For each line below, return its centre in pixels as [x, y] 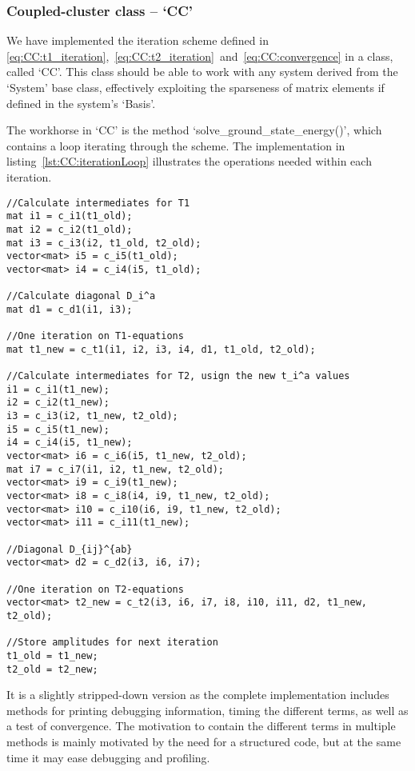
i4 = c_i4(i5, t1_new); [70, 443]
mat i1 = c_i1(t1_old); [70, 216]
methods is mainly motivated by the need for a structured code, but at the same [204, 741]
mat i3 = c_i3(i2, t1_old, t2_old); [104, 243]
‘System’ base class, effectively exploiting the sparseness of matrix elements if [196, 87]
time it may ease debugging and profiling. [108, 757]
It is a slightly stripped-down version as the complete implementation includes [198, 695]
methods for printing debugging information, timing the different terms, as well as [207, 710]
